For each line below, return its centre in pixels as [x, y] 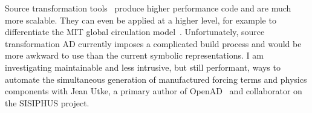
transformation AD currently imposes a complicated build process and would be [153, 43]
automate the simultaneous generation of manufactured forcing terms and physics [156, 79]
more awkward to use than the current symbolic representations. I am [134, 55]
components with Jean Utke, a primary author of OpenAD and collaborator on [154, 91]
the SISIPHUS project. [47, 102]
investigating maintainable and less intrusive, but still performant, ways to [143, 67]
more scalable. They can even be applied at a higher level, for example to [141, 20]
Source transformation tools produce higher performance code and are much [148, 8]
